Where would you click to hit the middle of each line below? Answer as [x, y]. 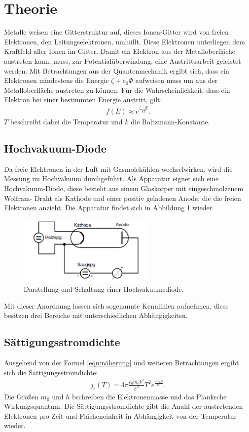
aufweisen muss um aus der [177, 80]
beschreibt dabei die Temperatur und [66, 121]
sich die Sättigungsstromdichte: [51, 372]
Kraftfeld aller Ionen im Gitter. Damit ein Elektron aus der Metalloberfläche [120, 51]
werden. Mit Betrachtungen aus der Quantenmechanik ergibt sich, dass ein [117, 70]
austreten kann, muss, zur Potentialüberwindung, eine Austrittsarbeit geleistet [123, 60]
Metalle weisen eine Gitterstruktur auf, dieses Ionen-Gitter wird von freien [116, 32]
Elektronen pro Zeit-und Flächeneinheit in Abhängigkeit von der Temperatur [120, 415]
